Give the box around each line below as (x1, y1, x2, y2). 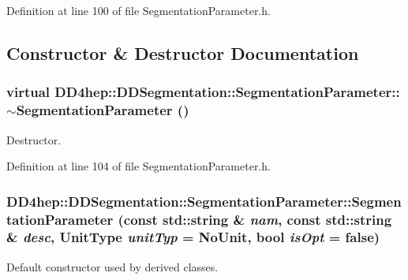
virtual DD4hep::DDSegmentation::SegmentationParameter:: (6, 82, 400, 102)
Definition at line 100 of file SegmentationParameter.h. (6, 2, 271, 18)
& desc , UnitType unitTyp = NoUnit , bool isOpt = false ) (6, 227, 380, 247)
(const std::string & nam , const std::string (118, 209, 392, 229)
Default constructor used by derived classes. (6, 258, 219, 274)
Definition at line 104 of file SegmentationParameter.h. (6, 158, 271, 174)
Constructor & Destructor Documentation (6, 40, 359, 65)
